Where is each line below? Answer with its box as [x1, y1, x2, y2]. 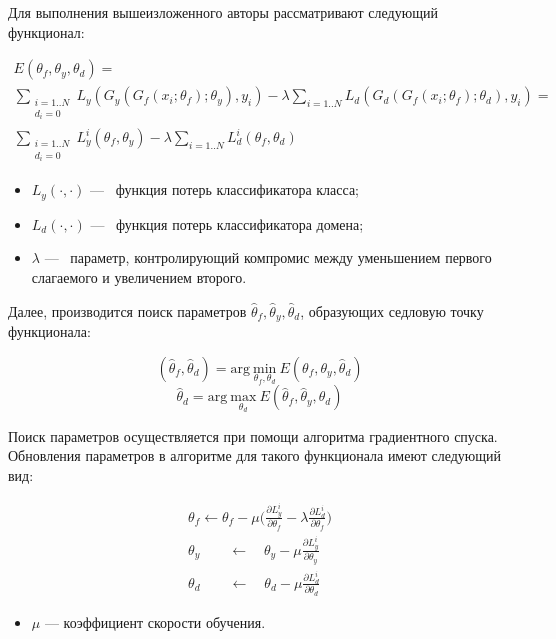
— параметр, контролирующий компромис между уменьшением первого [44, 247, 492, 268]
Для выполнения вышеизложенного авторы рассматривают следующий [8, 2, 438, 22]
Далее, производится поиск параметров [8, 300, 247, 321]
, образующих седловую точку [300, 300, 484, 321]
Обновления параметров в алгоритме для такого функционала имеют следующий [8, 445, 502, 466]
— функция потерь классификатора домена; [90, 213, 364, 234]
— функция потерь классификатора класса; [90, 179, 360, 200]
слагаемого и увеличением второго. [31, 266, 247, 287]
